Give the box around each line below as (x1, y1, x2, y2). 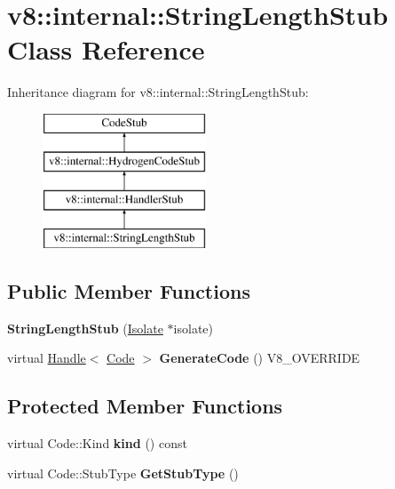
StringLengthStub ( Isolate (7, 318, 163, 337)
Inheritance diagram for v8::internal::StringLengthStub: (7, 83, 309, 101)
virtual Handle (7, 349, 86, 367)
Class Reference (7, 31, 205, 68)
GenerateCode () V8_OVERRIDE (159, 349, 360, 367)
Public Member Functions (7, 277, 250, 305)
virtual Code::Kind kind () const (7, 434, 187, 453)
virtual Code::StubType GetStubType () (7, 463, 239, 482)
